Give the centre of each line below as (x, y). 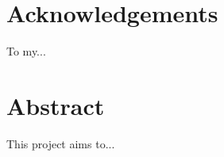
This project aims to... (61, 143)
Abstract (56, 105)
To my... (26, 51)
